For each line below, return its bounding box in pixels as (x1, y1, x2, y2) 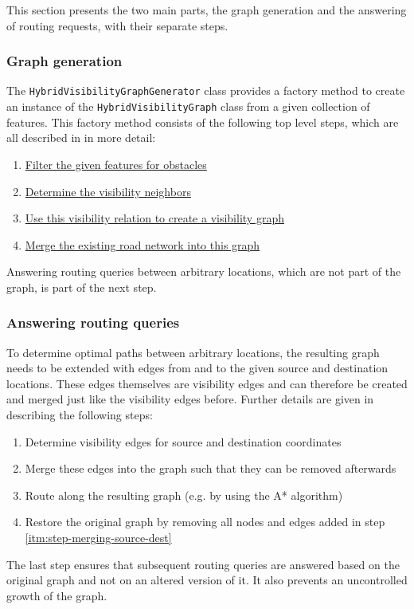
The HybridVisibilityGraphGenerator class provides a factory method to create (6, 82, 405, 99)
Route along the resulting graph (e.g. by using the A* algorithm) (25, 486, 343, 503)
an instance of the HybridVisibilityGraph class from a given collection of (6, 98, 370, 115)
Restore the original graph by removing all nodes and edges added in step (25, 513, 385, 530)
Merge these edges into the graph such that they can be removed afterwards (25, 460, 396, 477)
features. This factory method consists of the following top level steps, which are (6, 113, 399, 130)
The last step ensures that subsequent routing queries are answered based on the (6, 556, 400, 572)
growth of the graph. (6, 587, 107, 603)
